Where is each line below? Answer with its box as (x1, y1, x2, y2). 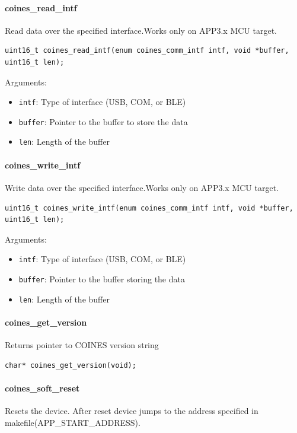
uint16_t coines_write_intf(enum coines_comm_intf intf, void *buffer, (5, 203, 293, 212)
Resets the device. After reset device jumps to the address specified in (5, 405, 258, 417)
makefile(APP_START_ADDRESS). (5, 416, 140, 428)
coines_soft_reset (5, 381, 80, 394)
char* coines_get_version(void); (5, 361, 136, 370)
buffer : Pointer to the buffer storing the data (18, 272, 185, 285)
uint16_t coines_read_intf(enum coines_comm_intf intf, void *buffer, (5, 46, 289, 55)
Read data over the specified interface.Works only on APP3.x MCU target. (5, 24, 277, 36)
